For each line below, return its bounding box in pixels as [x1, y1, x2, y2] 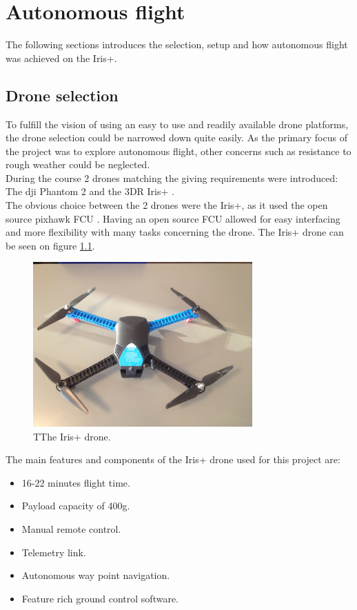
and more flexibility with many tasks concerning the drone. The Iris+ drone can [6, 225, 344, 239]
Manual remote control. [21, 521, 121, 536]
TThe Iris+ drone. [33, 429, 111, 443]
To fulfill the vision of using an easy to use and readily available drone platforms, [6, 116, 349, 131]
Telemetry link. [21, 545, 86, 559]
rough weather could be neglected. [6, 157, 150, 172]
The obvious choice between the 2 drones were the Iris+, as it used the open [6, 198, 328, 212]
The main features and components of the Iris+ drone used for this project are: [6, 452, 340, 467]
